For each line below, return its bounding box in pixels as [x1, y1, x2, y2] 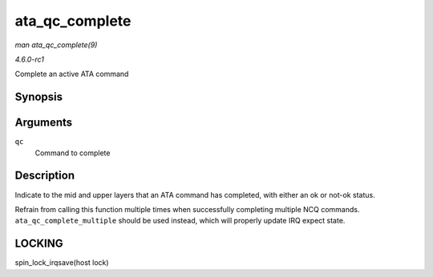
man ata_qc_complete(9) [14, 40, 98, 50]
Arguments [14, 116, 73, 130]
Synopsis [14, 90, 63, 104]
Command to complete [34, 148, 111, 158]
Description [14, 169, 75, 183]
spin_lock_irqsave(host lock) [14, 258, 109, 267]
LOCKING [14, 237, 63, 251]
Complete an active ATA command [14, 69, 129, 79]
